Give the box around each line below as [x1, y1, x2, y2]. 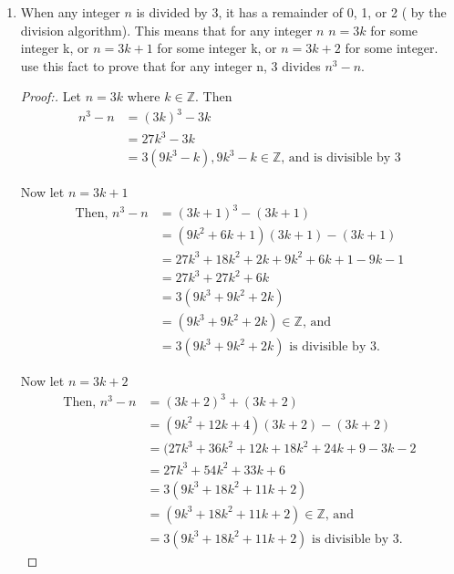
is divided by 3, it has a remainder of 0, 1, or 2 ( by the [136, 3, 447, 21]
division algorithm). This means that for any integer [20, 20, 313, 39]
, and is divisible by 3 [281, 151, 401, 165]
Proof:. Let [20, 87, 82, 106]
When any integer [20, 3, 120, 21]
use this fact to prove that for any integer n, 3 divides [20, 56, 321, 75]
